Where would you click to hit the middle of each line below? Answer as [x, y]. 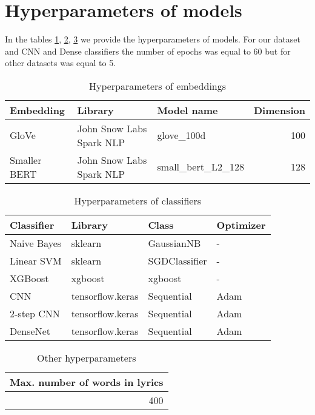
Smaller [26, 160]
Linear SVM [36, 260]
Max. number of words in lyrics [87, 382]
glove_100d [181, 135]
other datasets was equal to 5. [61, 63]
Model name [187, 110]
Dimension [280, 110]
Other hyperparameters [87, 357]
